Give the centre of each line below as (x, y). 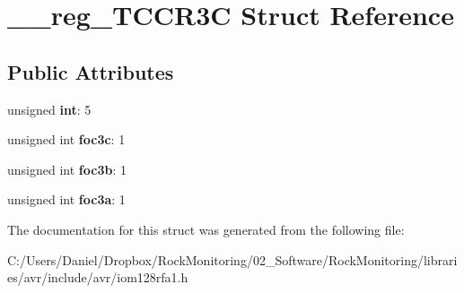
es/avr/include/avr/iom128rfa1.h (98, 277)
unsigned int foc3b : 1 (67, 169)
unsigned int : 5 (49, 109)
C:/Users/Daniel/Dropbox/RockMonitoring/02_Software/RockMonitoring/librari (232, 259)
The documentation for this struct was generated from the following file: (206, 229)
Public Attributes (91, 71)
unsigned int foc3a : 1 (66, 199)
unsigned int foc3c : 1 (66, 139)
